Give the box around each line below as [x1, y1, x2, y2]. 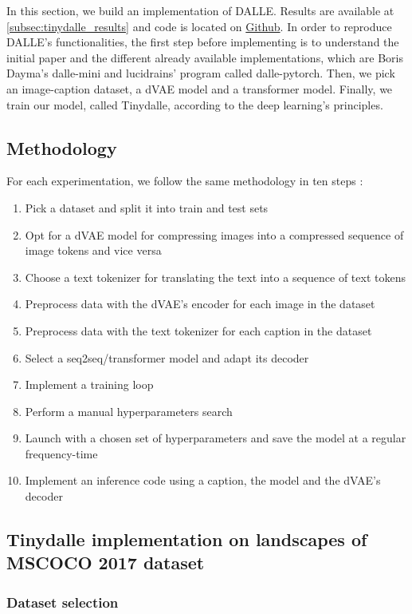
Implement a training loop [25, 376, 154, 393]
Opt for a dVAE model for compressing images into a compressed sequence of [25, 226, 404, 243]
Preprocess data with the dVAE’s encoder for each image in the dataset [25, 295, 375, 312]
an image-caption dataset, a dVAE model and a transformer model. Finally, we [6, 80, 393, 97]
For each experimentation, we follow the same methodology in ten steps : [6, 172, 363, 189]
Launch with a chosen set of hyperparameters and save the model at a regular [25, 430, 406, 446]
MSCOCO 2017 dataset [6, 550, 205, 575]
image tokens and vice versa [25, 242, 162, 259]
